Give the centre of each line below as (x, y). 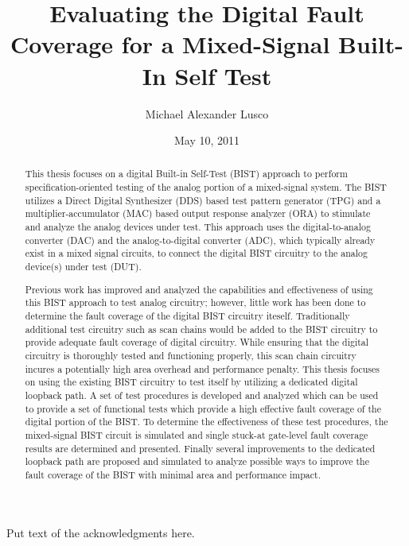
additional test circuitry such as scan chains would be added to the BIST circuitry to (201, 329)
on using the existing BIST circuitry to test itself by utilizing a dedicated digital (191, 382)
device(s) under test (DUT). (83, 267)
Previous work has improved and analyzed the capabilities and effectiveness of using (199, 289)
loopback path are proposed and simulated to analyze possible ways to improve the (197, 461)
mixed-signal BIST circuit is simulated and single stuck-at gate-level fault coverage (197, 434)
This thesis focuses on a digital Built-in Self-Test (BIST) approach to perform (186, 174)
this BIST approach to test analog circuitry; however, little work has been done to (195, 302)
